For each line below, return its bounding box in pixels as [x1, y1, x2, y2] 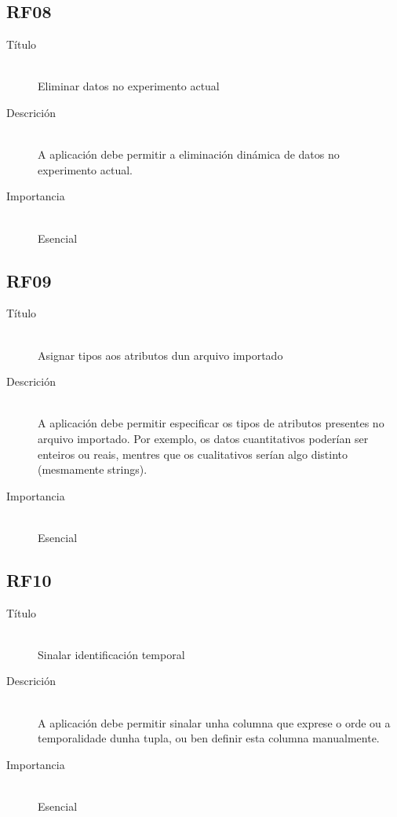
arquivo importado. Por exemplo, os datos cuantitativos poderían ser [38, 430, 369, 446]
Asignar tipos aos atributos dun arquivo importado [38, 346, 283, 363]
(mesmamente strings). [38, 461, 148, 478]
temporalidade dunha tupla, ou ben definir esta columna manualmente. [38, 730, 380, 746]
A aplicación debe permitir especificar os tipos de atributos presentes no [38, 415, 384, 431]
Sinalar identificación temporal [38, 646, 185, 662]
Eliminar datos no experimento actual [38, 78, 220, 94]
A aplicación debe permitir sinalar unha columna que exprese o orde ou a [38, 714, 391, 731]
